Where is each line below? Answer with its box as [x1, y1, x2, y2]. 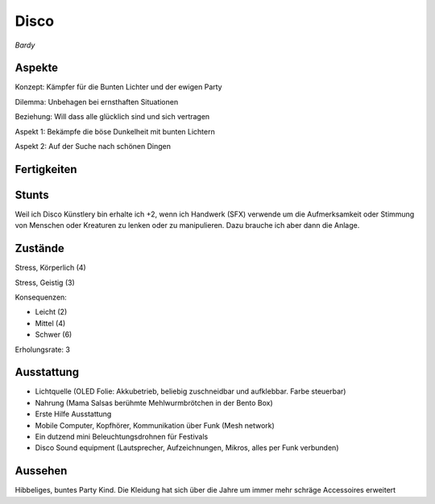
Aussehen [14, 464, 68, 478]
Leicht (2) [35, 307, 68, 317]
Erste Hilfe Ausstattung [35, 409, 112, 419]
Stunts [14, 188, 49, 201]
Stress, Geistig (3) [14, 278, 76, 287]
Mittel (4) [35, 318, 66, 328]
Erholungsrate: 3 [14, 345, 70, 354]
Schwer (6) [35, 330, 72, 340]
